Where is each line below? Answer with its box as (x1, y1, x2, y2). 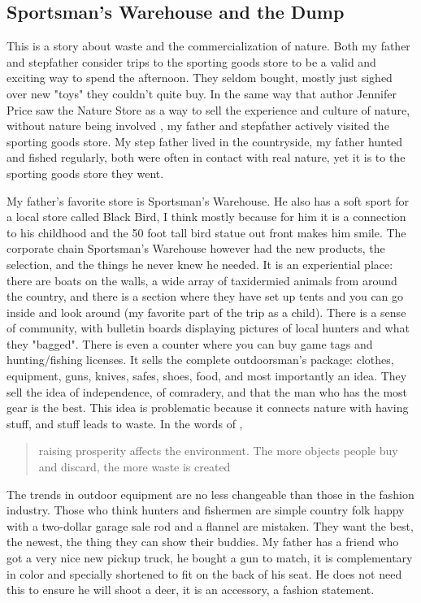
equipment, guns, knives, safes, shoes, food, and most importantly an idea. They (7, 367, 407, 384)
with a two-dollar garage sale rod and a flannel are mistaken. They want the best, (7, 517, 414, 534)
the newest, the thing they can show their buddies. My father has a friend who (7, 533, 399, 550)
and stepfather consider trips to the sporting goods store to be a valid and (7, 53, 376, 70)
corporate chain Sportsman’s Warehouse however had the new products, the (7, 240, 385, 257)
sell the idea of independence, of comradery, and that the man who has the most (7, 383, 408, 400)
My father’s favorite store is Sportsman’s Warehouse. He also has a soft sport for (7, 192, 409, 209)
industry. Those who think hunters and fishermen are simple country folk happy (7, 501, 405, 518)
